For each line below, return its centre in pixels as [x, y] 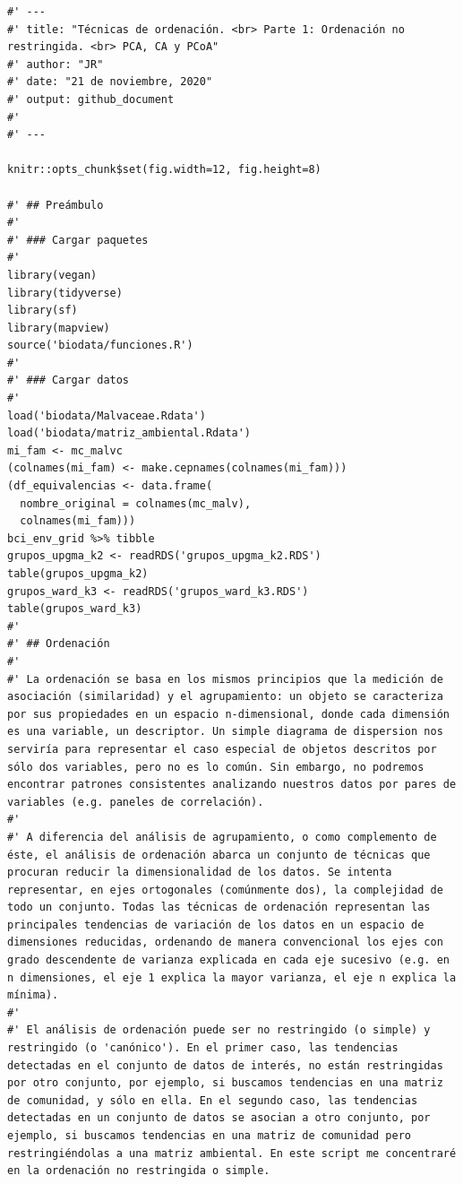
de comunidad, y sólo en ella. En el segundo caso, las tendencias [213, 1100]
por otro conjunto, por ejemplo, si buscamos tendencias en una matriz [225, 1083]
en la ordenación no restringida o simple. [139, 1171]
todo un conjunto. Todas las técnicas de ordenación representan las [219, 907]
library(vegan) [52, 275]
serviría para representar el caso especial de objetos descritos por [222, 749]
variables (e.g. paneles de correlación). [136, 802]
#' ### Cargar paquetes [78, 240]
